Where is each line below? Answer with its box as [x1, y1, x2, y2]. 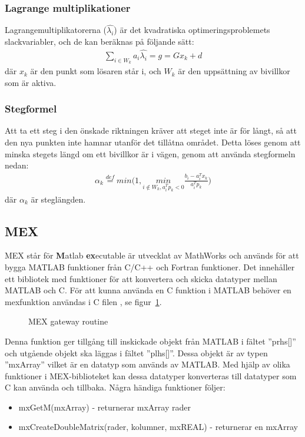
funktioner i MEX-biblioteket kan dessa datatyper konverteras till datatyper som [5, 369, 297, 382]
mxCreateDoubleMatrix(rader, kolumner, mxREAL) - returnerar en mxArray [18, 421, 298, 433]
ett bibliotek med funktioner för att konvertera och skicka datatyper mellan [5, 272, 277, 284]
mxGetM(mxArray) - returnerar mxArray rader [18, 400, 191, 413]
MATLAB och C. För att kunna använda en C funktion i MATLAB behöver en [5, 284, 291, 296]
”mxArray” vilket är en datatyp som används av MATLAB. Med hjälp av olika [5, 358, 290, 370]
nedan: [5, 159, 29, 171]
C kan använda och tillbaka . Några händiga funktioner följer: [5, 381, 226, 393]
